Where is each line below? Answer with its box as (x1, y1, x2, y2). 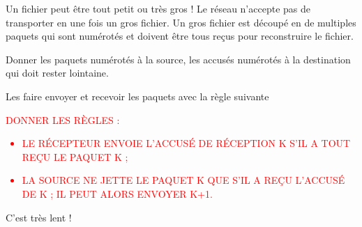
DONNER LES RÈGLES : (6, 112, 120, 127)
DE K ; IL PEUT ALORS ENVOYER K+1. (22, 186, 213, 201)
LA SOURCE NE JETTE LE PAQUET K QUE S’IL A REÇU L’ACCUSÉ (22, 173, 345, 187)
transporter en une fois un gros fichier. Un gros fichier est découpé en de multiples (6, 15, 356, 29)
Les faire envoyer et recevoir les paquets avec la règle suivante (6, 88, 269, 103)
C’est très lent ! (6, 210, 72, 224)
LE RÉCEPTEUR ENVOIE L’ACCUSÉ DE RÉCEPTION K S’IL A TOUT (22, 136, 351, 150)
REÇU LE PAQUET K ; (22, 149, 128, 164)
